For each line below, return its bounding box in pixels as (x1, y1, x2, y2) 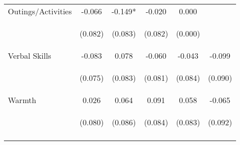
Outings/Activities (8, 5, 72, 17)
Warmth (8, 94, 36, 106)
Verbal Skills (8, 50, 51, 61)
